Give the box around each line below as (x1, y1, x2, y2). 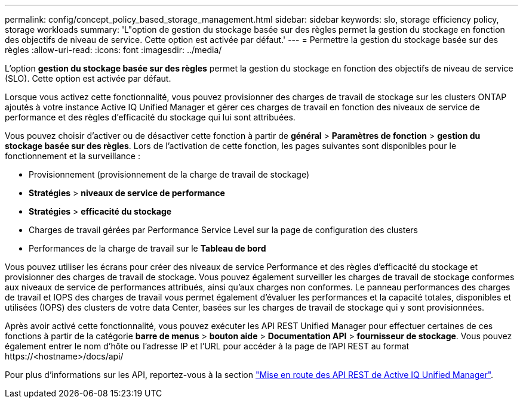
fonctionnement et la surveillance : (5, 151, 140, 161)
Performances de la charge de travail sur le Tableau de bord (29, 243, 266, 253)
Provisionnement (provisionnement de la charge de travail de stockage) (29, 169, 310, 179)
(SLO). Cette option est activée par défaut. (5, 73, 171, 83)
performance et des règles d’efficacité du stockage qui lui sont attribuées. (5, 112, 296, 122)
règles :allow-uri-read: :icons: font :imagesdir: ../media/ (5, 45, 222, 55)
